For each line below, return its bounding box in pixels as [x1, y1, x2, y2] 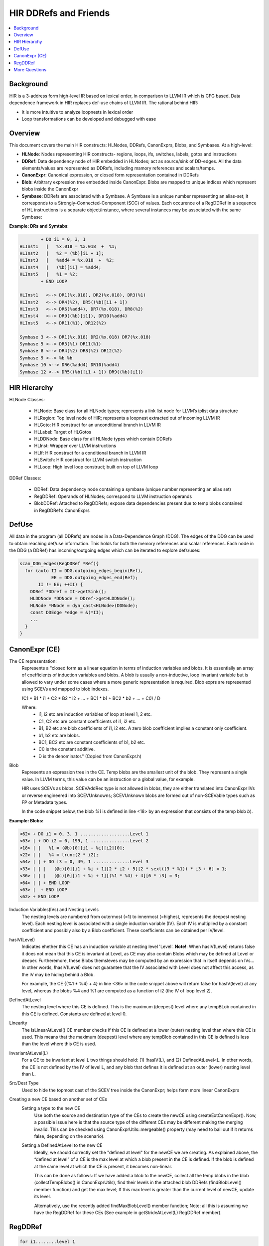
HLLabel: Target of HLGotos [34, 429, 92, 435]
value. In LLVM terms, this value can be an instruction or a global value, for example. [21, 776, 195, 782]
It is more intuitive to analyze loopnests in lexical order [21, 109, 134, 115]
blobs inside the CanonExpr [21, 186, 79, 192]
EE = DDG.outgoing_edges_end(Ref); [51, 575, 138, 580]
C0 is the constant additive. [38, 746, 95, 752]
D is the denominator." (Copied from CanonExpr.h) [38, 753, 142, 759]
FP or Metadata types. [21, 799, 67, 805]
